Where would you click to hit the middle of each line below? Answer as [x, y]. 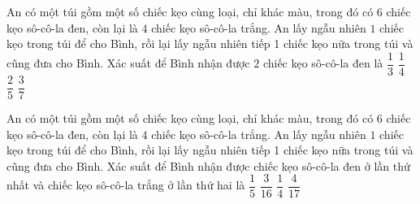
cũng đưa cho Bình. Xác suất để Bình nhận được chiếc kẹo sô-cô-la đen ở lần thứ [208, 165]
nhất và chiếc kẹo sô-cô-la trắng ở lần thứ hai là [126, 185]
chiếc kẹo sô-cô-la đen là [323, 63]
